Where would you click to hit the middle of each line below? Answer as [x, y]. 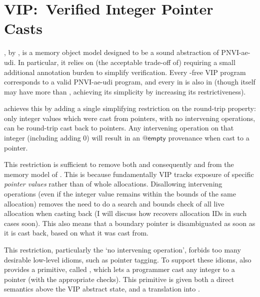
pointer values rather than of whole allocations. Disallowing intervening [113, 184]
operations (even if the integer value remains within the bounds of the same [120, 194]
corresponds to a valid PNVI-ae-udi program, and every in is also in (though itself [130, 82]
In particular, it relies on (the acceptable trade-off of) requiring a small [127, 62]
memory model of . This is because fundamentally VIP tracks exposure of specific [129, 174]
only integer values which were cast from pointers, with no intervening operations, [130, 118]
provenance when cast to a [209, 138]
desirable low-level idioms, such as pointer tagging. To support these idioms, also [128, 259]
